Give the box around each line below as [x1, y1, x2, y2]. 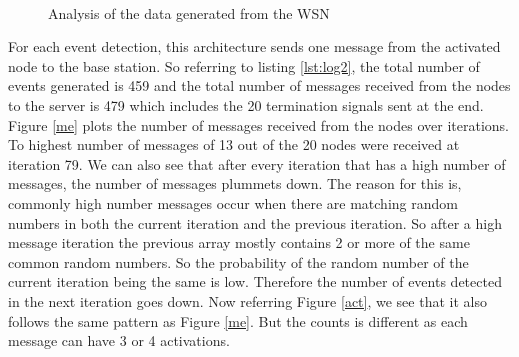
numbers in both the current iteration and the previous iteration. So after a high [8, 212, 502, 233]
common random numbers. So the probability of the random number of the [8, 251, 469, 272]
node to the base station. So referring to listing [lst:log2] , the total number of [8, 55, 480, 76]
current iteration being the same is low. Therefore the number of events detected [8, 271, 502, 292]
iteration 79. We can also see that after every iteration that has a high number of [8, 153, 506, 174]
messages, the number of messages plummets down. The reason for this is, [8, 173, 462, 194]
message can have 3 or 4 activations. [8, 330, 230, 351]
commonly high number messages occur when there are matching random [8, 192, 458, 213]
